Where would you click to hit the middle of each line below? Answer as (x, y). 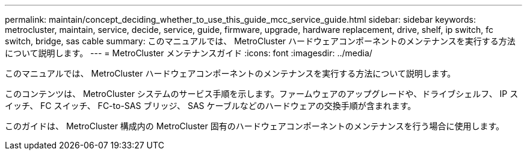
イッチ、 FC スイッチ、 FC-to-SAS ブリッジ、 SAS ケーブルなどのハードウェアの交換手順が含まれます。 (211, 106)
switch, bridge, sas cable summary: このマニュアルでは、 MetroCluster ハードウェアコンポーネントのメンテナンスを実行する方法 (260, 41)
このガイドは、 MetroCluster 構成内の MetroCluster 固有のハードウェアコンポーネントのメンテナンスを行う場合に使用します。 (255, 126)
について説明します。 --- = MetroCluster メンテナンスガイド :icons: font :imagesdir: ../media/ (189, 53)
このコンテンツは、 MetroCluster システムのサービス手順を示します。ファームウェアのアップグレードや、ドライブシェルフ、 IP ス (262, 94)
